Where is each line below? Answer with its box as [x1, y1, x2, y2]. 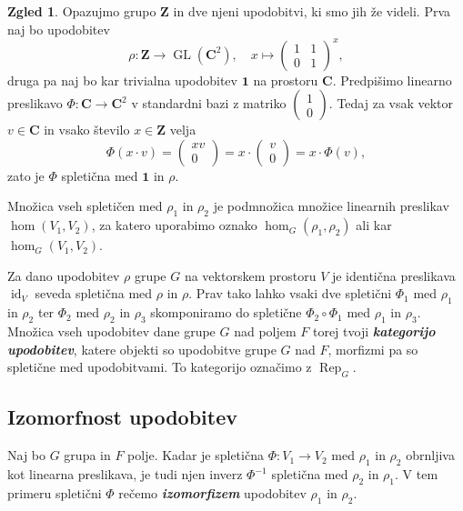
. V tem [395, 465, 438, 484]
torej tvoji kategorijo [312, 322, 436, 341]
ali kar [356, 215, 392, 235]
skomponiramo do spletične [150, 303, 302, 322]
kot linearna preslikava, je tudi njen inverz [7, 465, 243, 484]
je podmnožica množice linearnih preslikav [213, 196, 449, 215]
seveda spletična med [35, 284, 153, 303]
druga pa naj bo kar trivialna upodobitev [7, 70, 237, 89]
